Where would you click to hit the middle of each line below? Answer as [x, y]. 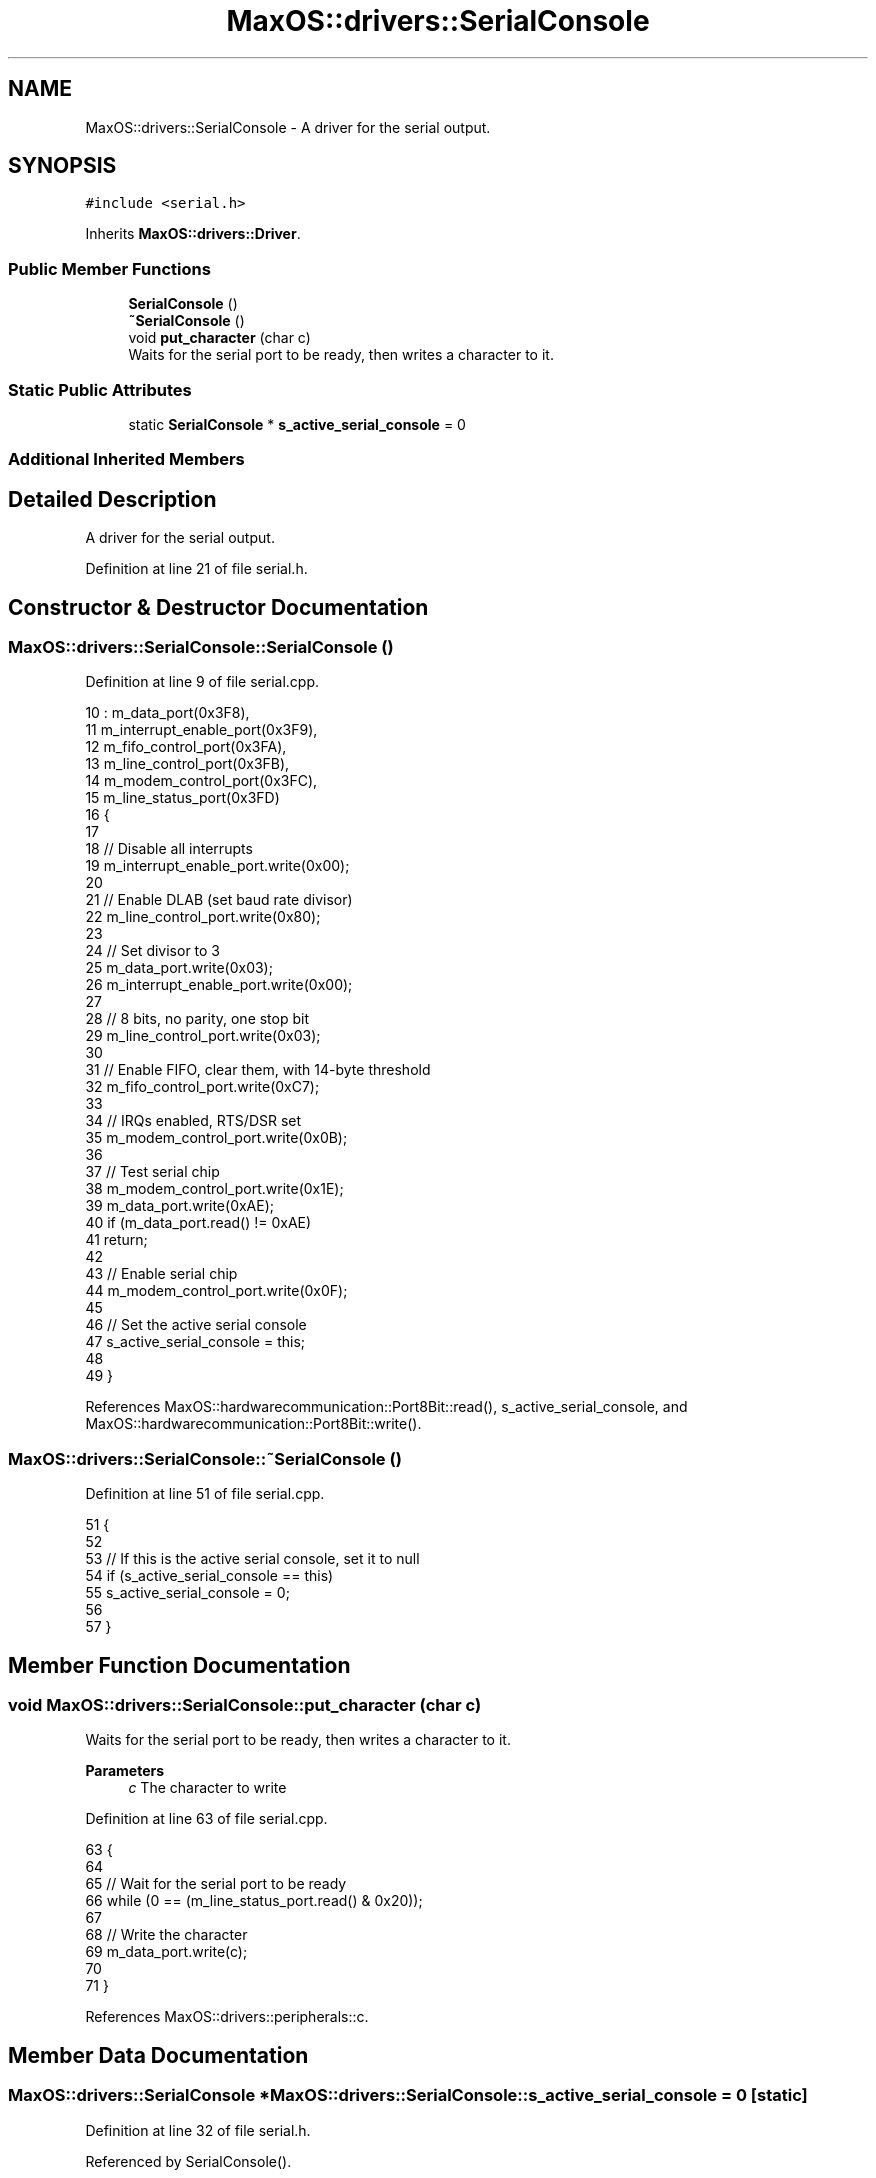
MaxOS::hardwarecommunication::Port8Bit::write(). [253, 1424]
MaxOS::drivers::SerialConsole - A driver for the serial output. [288, 127]
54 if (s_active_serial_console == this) [209, 1576]
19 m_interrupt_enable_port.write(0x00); [217, 866]
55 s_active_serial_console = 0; [187, 1593]
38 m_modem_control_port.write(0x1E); [214, 1189]
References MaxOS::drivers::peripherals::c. [227, 2017]
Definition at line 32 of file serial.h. [198, 2130]
